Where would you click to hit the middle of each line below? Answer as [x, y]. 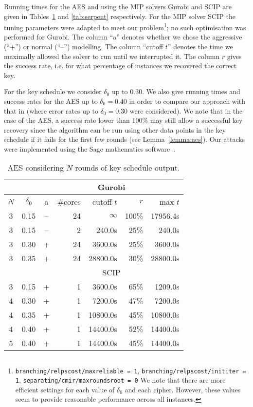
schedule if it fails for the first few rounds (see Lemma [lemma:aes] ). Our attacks [125, 139]
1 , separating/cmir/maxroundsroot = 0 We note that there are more [120, 380]
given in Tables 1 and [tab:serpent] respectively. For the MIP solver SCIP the [120, 16]
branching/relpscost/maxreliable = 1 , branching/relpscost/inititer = [131, 370]
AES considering [36, 167]
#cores [69, 201]
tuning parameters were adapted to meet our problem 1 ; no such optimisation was [125, 27]
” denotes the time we [200, 47]
